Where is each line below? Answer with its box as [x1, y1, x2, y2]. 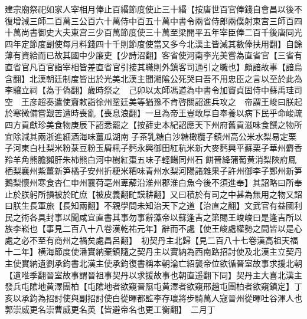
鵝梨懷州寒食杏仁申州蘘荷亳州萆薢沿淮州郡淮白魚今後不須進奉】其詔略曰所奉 [5, 176, 302, 188]
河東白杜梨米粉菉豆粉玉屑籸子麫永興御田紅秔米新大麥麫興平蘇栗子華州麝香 [12, 142, 302, 154]
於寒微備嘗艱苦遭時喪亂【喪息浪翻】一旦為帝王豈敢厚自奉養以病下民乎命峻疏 [5, 107, 302, 119]
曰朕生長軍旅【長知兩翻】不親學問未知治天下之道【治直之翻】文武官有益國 [5, 199, 294, 212]
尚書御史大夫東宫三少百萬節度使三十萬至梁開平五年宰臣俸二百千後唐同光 [21, 26, 302, 38]
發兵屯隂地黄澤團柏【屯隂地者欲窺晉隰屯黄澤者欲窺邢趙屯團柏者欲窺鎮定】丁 [5, 280, 302, 292]
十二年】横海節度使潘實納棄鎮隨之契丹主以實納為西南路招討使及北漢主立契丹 [5, 245, 302, 258]
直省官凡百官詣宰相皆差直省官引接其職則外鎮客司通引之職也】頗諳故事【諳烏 [5, 60, 302, 73]
